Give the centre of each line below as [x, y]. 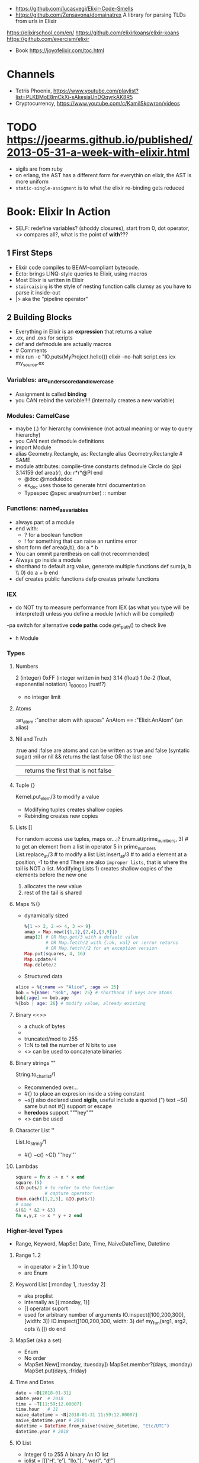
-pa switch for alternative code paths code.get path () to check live [86, 626]
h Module [27, 638]
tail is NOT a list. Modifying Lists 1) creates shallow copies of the [94, 868]
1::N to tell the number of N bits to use [70, 1045]
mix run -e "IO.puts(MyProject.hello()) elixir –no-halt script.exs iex [96, 357]
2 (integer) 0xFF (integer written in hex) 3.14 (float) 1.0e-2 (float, [93, 677]
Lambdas [27, 1166]
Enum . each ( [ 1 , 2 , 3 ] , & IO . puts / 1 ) [55, 1199]
